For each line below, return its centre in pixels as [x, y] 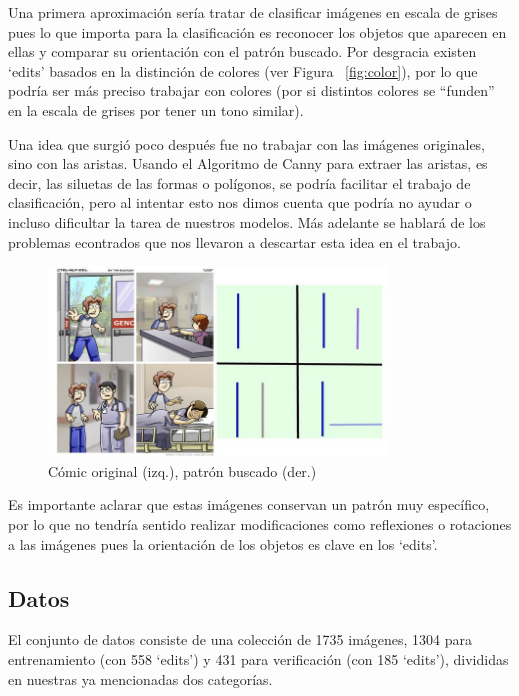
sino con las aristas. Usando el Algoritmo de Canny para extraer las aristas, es [248, 163]
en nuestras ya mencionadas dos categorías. [140, 678]
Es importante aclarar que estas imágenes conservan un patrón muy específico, [249, 504]
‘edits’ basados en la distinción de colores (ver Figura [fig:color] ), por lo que [243, 70]
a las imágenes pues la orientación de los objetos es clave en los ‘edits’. [223, 543]
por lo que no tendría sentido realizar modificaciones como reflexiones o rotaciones [260, 524]
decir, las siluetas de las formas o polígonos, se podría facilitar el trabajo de [239, 182]
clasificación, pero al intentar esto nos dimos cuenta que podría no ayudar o [240, 202]
